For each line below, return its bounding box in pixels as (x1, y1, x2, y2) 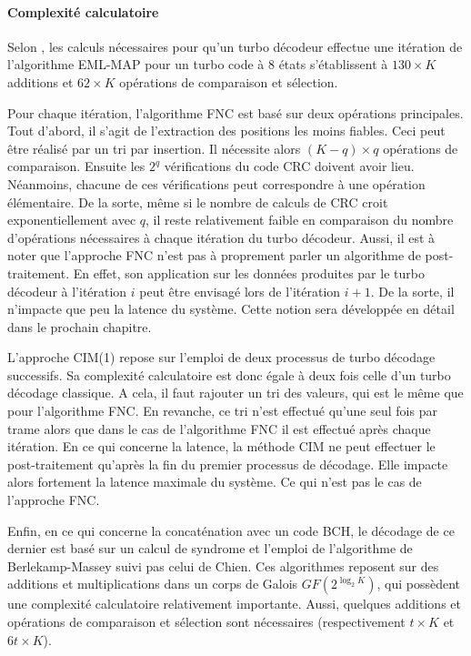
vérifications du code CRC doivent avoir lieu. (164, 156, 415, 176)
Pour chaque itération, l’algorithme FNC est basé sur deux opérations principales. (7, 103, 464, 122)
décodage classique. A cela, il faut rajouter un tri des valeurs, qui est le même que (7, 383, 464, 402)
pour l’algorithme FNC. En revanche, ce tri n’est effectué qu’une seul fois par (7, 401, 437, 420)
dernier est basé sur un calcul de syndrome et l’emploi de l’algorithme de (7, 539, 413, 558)
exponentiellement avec (7, 210, 136, 229)
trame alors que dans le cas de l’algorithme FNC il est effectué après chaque (7, 419, 431, 438)
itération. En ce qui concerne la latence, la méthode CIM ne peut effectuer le (7, 437, 436, 456)
